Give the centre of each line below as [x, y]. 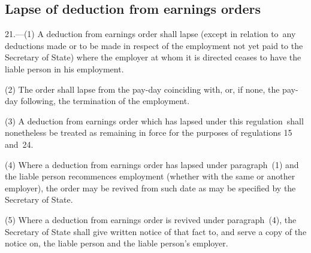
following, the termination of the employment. [105, 101]
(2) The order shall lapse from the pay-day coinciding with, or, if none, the [142, 89]
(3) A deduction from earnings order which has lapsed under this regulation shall [154, 121]
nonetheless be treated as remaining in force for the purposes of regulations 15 [149, 132]
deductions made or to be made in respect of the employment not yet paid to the [154, 45]
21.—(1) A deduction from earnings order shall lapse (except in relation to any [150, 34]
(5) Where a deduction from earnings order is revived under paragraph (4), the [151, 219]
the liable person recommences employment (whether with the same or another [150, 176]
